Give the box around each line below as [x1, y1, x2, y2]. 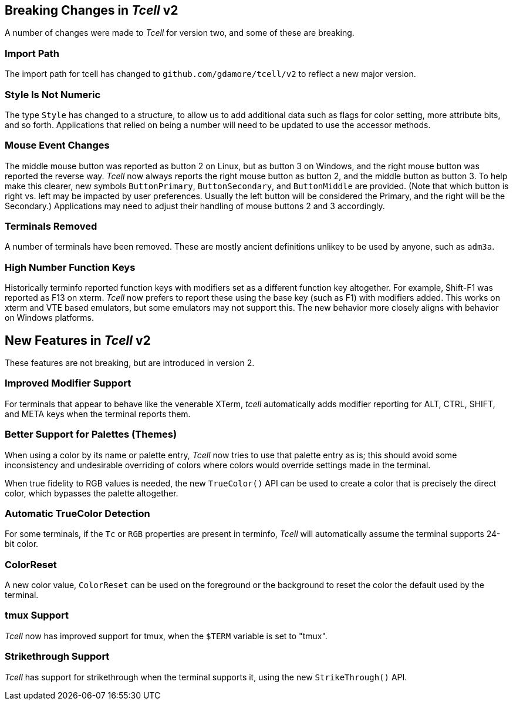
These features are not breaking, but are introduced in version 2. [5, 358, 255, 368]
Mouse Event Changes [5, 139, 110, 152]
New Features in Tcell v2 [5, 333, 151, 348]
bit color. [5, 539, 39, 549]
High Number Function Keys [5, 261, 136, 273]
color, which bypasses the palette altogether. [5, 488, 178, 498]
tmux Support [5, 609, 69, 622]
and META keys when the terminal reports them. [5, 408, 191, 419]
